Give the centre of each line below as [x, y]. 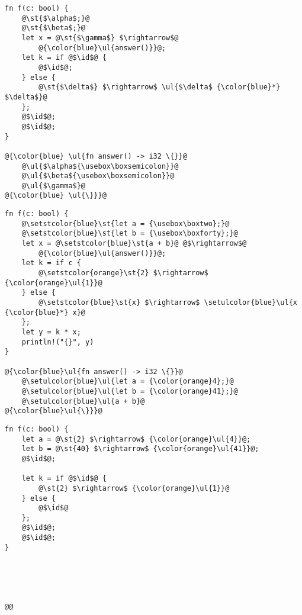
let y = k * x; [51, 332]
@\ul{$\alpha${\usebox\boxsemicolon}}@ [100, 166]
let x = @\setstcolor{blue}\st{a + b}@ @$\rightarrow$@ [134, 244]
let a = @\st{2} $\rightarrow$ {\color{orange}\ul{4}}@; [136, 439]
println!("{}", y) [58, 342]
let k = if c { [51, 263]
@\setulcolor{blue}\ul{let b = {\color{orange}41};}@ [130, 391]
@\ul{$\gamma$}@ [54, 186]
